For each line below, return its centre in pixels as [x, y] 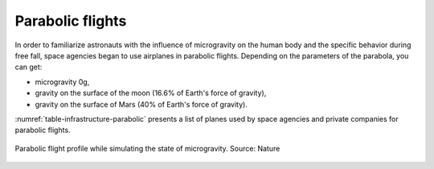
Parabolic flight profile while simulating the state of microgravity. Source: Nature [147, 148]
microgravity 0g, [62, 82]
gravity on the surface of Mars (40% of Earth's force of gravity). [141, 104]
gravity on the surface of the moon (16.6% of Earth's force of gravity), [151, 93]
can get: [29, 67]
